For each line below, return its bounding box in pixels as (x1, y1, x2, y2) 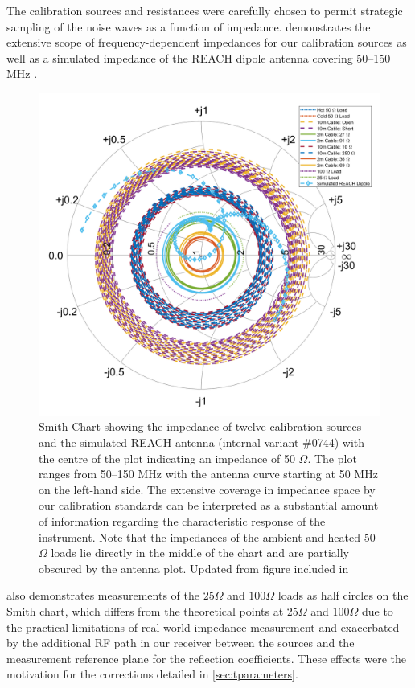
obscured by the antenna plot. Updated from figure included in (39, 559, 349, 576)
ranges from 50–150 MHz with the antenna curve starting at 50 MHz (39, 465, 378, 482)
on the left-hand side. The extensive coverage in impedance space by (39, 481, 376, 498)
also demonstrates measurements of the (6, 587, 199, 604)
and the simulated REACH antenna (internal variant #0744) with (39, 433, 365, 450)
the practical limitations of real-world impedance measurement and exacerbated (6, 618, 400, 635)
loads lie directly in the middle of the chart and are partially (51, 544, 349, 561)
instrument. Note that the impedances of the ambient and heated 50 (39, 528, 376, 545)
